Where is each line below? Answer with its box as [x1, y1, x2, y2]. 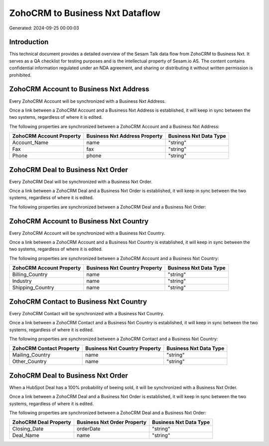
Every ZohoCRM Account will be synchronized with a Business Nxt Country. [9, 230, 165, 236]
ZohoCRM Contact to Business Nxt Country [9, 297, 147, 306]
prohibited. [9, 72, 32, 78]
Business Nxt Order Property [76, 419, 147, 426]
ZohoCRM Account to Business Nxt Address [9, 85, 149, 93]
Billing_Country [12, 271, 48, 278]
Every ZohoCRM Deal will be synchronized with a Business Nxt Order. [9, 179, 152, 185]
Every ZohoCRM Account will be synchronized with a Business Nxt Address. [9, 98, 166, 104]
